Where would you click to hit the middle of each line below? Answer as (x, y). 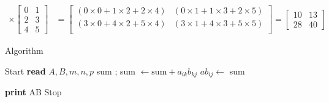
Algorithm (24, 50)
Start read (25, 71)
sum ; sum (116, 71)
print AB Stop (33, 92)
